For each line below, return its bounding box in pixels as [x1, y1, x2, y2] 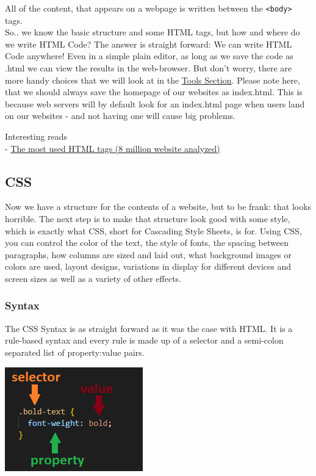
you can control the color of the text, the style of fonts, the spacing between [5, 236, 289, 249]
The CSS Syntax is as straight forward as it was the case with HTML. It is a [5, 322, 293, 334]
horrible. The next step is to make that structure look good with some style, [5, 212, 290, 225]
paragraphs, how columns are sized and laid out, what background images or [5, 248, 292, 261]
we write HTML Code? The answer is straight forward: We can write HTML [5, 37, 292, 50]
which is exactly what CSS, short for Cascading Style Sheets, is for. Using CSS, [5, 224, 302, 237]
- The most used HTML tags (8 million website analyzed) [5, 142, 220, 154]
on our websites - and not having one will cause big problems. [5, 109, 235, 122]
